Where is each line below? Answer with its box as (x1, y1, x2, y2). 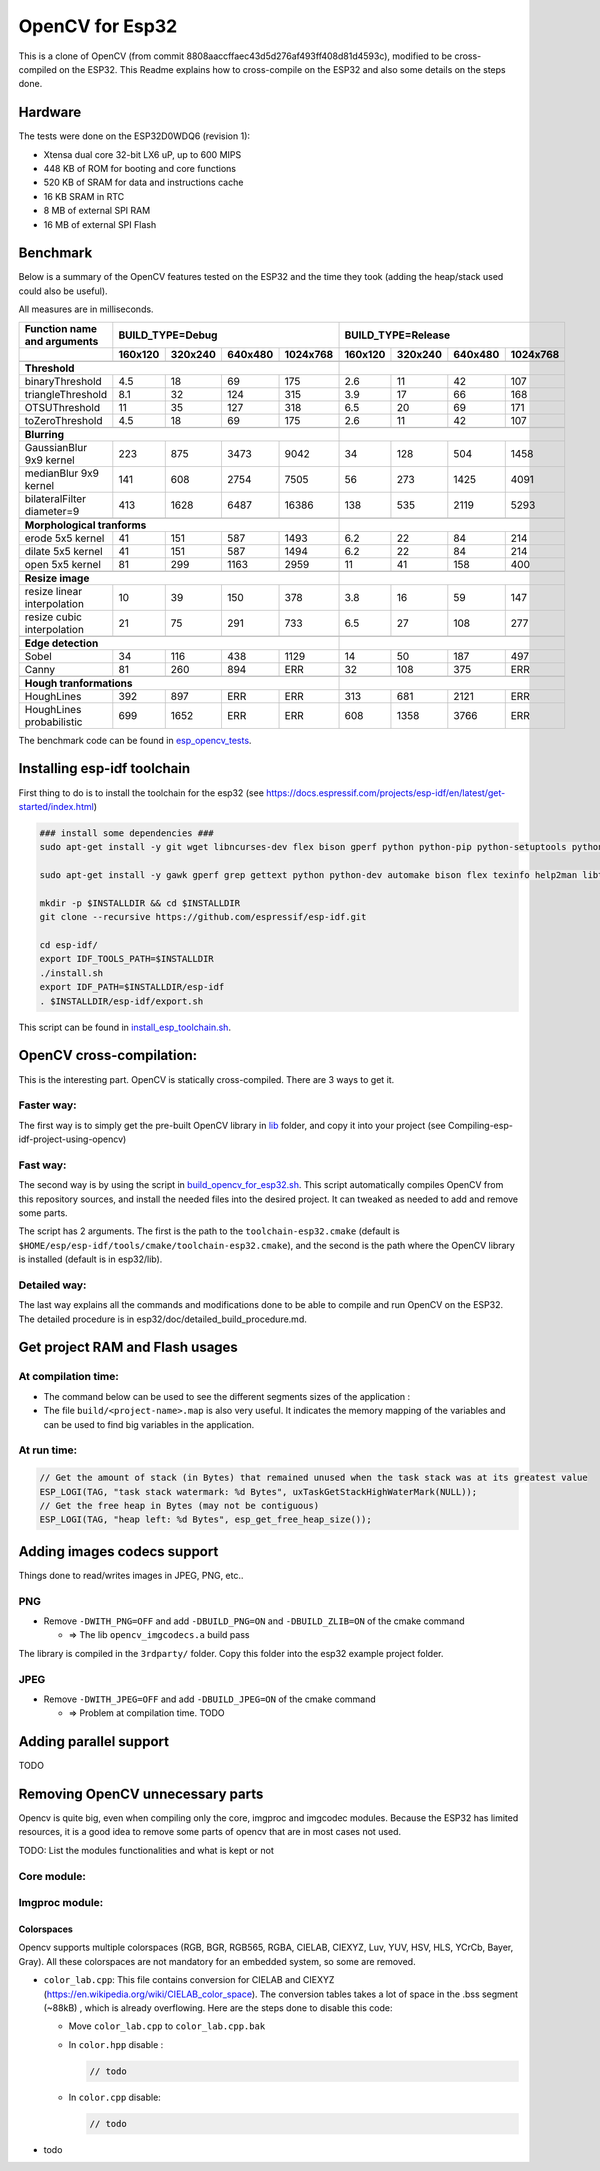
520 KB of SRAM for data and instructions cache (43, 176, 244, 189)
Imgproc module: (18, 1896, 104, 1910)
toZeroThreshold (24, 413, 103, 427)
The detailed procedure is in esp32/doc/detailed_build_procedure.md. (18, 1313, 307, 1325)
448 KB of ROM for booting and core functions (43, 163, 237, 175)
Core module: (18, 1869, 87, 1883)
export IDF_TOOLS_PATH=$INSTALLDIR (39, 953, 214, 965)
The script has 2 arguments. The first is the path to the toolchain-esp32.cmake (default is (18, 1225, 400, 1237)
